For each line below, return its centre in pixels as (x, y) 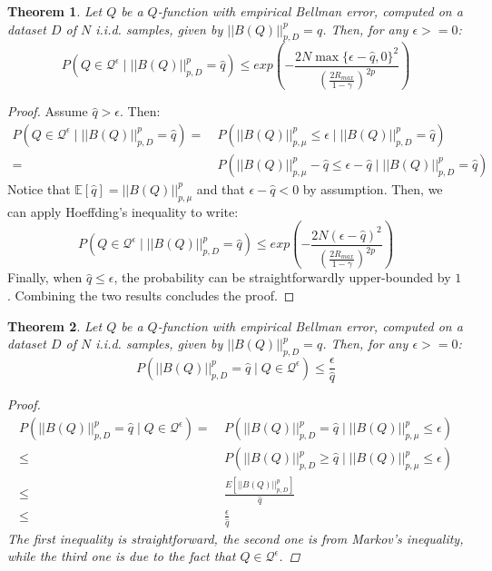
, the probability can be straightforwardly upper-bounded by (282, 277)
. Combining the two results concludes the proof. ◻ (151, 295)
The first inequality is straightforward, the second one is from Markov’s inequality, (236, 538)
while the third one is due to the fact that (122, 556)
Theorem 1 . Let (55, 11)
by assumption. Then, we (373, 188)
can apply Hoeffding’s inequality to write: (123, 211)
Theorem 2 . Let (55, 325)
